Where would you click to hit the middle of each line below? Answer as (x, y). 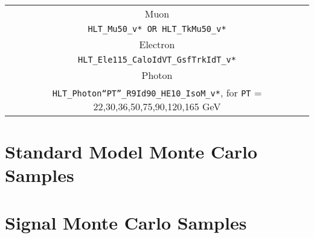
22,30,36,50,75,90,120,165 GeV (157, 106)
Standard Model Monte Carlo (131, 152)
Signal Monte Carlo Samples (126, 222)
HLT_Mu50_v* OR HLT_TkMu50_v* (157, 29)
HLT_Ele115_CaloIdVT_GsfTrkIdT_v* (157, 60)
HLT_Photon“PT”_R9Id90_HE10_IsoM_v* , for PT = (157, 92)
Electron (157, 44)
